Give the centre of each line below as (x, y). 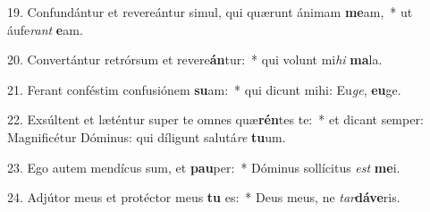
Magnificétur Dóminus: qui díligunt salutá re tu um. (147, 136)
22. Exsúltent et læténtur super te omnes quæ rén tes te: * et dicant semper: (215, 119)
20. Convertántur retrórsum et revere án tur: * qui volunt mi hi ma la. (195, 59)
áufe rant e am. (45, 29)
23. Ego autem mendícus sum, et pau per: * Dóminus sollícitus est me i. (204, 167)
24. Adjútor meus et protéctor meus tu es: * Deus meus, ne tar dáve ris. (204, 197)
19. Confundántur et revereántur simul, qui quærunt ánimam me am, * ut (210, 12)
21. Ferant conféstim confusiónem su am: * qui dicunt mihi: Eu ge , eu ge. (204, 89)
